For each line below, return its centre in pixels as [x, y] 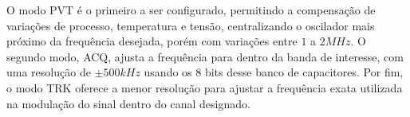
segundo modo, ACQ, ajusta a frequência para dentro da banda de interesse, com [205, 56]
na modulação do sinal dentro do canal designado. [128, 103]
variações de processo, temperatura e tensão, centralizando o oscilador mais [191, 25]
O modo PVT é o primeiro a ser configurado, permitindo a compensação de [191, 10]
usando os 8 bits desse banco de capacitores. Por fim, [274, 72]
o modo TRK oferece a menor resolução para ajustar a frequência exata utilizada [205, 87]
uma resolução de [49, 72]
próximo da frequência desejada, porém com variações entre [152, 41]
